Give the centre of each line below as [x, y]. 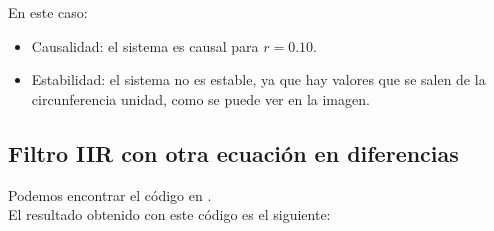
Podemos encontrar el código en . [110, 194]
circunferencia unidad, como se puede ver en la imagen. [200, 98]
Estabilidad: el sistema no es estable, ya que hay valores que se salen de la [258, 79]
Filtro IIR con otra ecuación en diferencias [233, 152]
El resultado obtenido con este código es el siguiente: [169, 214]
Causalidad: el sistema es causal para [145, 45]
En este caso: [48, 12]
